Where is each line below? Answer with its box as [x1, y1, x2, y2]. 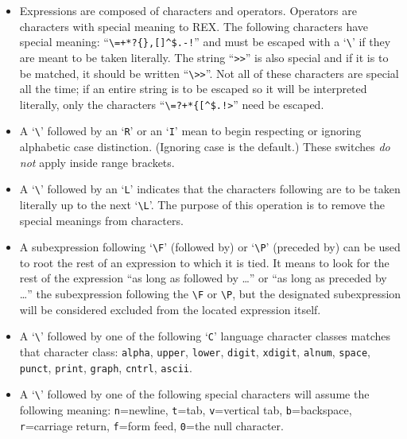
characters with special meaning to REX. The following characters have [19, 17, 369, 34]
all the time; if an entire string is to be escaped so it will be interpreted [19, 80, 367, 97]
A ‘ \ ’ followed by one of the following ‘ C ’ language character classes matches [19, 328, 390, 344]
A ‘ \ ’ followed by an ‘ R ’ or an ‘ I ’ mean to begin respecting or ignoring [19, 122, 362, 139]
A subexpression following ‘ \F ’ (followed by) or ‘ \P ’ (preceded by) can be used [19, 239, 401, 255]
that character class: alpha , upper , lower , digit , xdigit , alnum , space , [19, 343, 370, 359]
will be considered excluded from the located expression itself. [19, 301, 321, 317]
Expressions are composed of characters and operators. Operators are [19, 2, 357, 18]
